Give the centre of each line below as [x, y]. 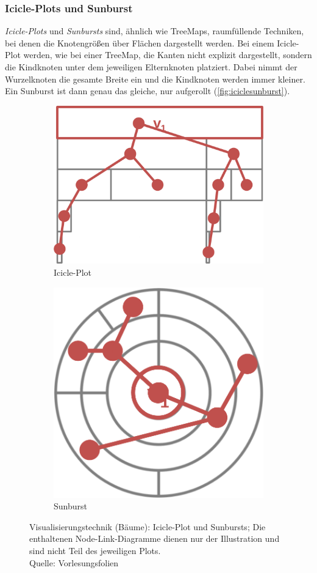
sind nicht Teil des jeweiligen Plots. [95, 551]
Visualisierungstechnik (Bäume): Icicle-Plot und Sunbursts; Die [148, 526]
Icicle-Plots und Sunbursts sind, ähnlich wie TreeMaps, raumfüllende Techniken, [155, 31]
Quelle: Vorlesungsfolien [74, 562]
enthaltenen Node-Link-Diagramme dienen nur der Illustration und [155, 538]
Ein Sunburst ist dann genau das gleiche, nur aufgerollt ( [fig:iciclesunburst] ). [148, 91]
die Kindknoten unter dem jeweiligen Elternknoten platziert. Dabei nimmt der [151, 67]
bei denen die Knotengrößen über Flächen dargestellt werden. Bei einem [140, 43]
